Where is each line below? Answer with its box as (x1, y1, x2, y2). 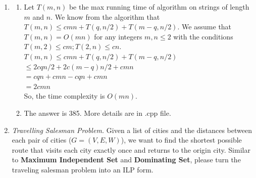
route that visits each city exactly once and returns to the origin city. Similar (12, 144, 250, 155)
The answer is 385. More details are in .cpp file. (24, 107, 171, 118)
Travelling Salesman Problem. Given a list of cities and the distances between (12, 124, 252, 135)
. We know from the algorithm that (50, 11, 160, 22)
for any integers (94, 31, 142, 41)
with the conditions (173, 31, 233, 41)
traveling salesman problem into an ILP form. (12, 164, 153, 174)
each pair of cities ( (12, 135, 72, 145)
